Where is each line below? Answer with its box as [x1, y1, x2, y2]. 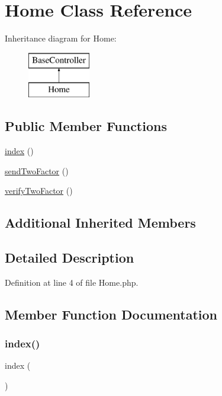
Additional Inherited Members [5, 213, 196, 232]
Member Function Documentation [5, 305, 218, 323]
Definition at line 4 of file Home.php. [5, 276, 139, 288]
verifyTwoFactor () [5, 184, 73, 197]
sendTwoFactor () [5, 164, 69, 177]
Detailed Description [5, 248, 134, 267]
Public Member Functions [5, 117, 167, 135]
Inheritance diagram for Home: [5, 32, 117, 44]
